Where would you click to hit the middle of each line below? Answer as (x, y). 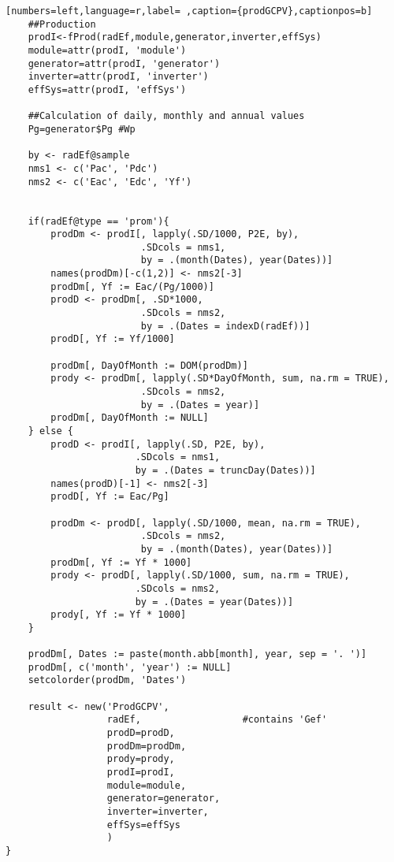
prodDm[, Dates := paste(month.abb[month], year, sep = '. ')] (197, 654)
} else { (50, 431)
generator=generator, (164, 799)
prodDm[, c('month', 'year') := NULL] (130, 667)
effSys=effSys (143, 825)
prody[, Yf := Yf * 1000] (119, 615)
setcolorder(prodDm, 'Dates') (107, 680)
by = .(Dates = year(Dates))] (214, 602)
